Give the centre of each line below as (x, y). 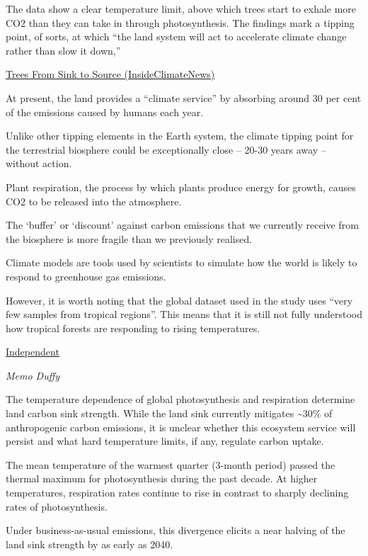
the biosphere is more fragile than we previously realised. (129, 238)
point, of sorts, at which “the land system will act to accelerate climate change (176, 36)
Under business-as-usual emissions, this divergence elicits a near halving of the (176, 530)
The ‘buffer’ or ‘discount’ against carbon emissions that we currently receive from (182, 225)
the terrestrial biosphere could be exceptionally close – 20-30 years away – (166, 149)
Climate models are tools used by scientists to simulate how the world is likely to (182, 262)
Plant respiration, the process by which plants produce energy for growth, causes (181, 187)
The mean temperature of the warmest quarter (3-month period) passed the (171, 464)
